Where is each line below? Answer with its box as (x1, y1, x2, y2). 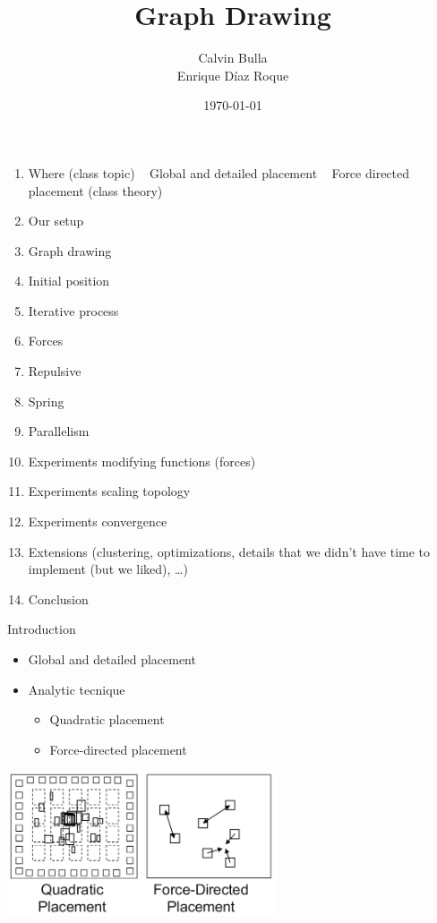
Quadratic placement (49, 710, 165, 729)
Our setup (28, 211, 84, 230)
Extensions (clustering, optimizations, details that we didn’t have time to (28, 542, 431, 560)
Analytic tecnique (28, 679, 125, 698)
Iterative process (28, 301, 119, 320)
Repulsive (28, 362, 81, 380)
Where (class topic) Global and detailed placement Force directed (28, 163, 410, 182)
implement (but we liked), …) (28, 560, 188, 578)
